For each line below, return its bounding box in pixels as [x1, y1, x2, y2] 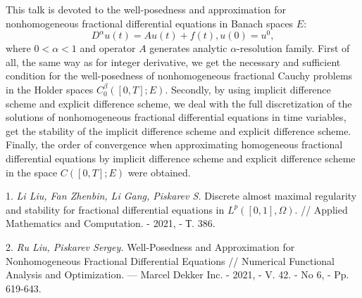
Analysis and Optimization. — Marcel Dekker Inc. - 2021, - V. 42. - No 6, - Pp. [6, 267, 349, 282]
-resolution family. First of [237, 41, 350, 56]
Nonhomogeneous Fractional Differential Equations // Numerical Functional [6, 253, 335, 268]
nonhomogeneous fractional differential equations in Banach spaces [6, 15, 294, 30]
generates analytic [149, 41, 227, 56]
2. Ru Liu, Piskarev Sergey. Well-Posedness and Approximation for [6, 239, 295, 254]
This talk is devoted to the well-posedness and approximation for [6, 2, 286, 16]
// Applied [301, 202, 348, 216]
